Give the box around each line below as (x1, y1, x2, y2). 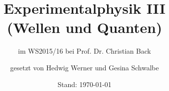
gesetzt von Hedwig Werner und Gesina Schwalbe (10, 62, 159, 72)
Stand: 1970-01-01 (57, 79, 112, 89)
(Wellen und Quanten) (7, 17, 162, 37)
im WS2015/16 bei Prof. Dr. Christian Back (18, 46, 151, 56)
